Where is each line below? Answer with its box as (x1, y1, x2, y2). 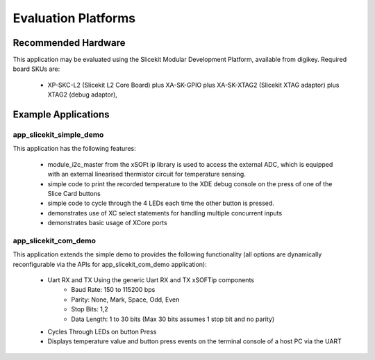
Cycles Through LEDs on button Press (47, 327, 157, 336)
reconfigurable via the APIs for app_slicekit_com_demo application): (12, 260, 208, 268)
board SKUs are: (12, 65, 60, 73)
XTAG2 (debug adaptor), (47, 90, 118, 99)
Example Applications (12, 108, 110, 121)
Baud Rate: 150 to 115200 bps (71, 286, 156, 294)
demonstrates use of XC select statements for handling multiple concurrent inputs (47, 208, 283, 217)
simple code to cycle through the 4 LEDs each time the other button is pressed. (47, 199, 274, 208)
